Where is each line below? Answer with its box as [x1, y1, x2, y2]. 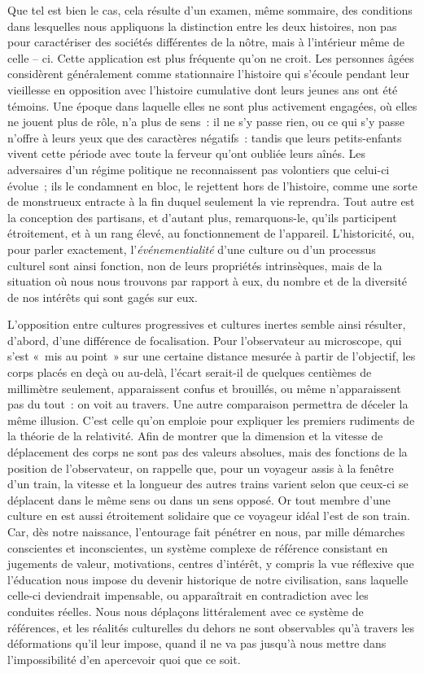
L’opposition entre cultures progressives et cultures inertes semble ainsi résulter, [7, 316, 406, 333]
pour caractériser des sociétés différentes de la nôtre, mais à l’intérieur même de [7, 33, 404, 50]
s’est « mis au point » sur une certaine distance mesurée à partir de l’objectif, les [7, 347, 416, 365]
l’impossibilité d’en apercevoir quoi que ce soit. [7, 650, 241, 667]
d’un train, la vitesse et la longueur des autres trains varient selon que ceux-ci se [7, 475, 409, 492]
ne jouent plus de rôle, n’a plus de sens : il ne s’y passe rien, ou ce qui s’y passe [7, 113, 405, 130]
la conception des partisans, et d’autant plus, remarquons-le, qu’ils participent [7, 208, 397, 225]
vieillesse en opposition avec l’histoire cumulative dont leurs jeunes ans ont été [7, 81, 398, 98]
